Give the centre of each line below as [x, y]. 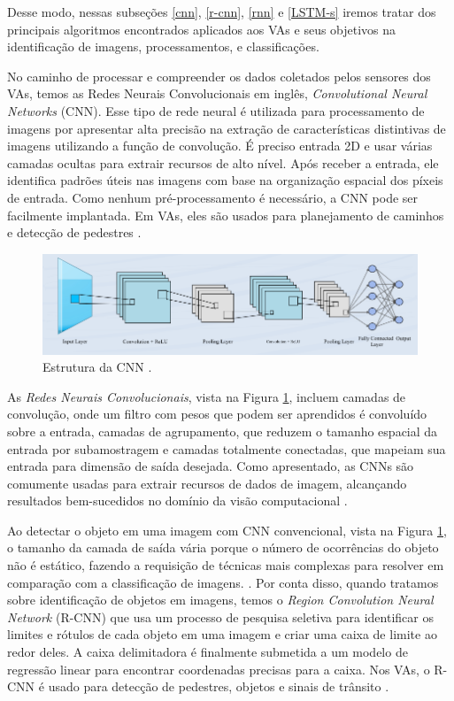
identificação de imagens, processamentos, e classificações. [163, 46]
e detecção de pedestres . [74, 232]
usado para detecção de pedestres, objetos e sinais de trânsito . [219, 686]
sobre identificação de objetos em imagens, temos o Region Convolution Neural [220, 600]
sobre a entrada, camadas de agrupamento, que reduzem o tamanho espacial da [223, 431]
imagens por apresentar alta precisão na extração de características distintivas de [227, 128]
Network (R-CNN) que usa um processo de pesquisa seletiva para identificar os [220, 616]
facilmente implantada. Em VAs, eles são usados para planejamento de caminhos [226, 215]
